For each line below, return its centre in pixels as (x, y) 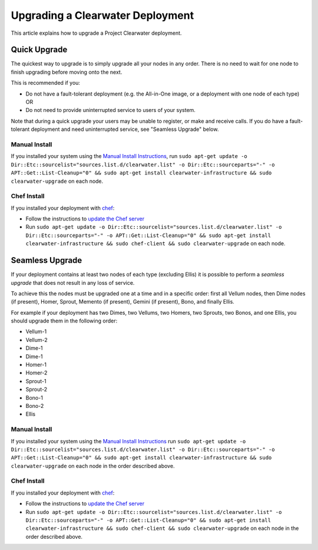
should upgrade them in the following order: (64, 321)
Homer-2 (37, 373)
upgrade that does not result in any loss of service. (73, 282)
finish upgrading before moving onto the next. (67, 72)
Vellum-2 (37, 340)
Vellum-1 (36, 332)
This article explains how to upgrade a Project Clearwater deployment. (96, 33)
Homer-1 (36, 365)
